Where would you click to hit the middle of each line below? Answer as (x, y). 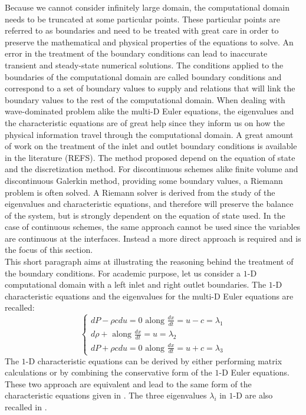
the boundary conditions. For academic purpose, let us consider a (123, 273)
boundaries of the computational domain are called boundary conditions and (143, 76)
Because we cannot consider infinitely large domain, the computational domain (147, 7)
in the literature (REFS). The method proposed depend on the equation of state (150, 157)
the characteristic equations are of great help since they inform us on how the (145, 122)
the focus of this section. (49, 250)
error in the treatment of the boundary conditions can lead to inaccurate (136, 53)
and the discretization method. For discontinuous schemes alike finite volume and (152, 169)
